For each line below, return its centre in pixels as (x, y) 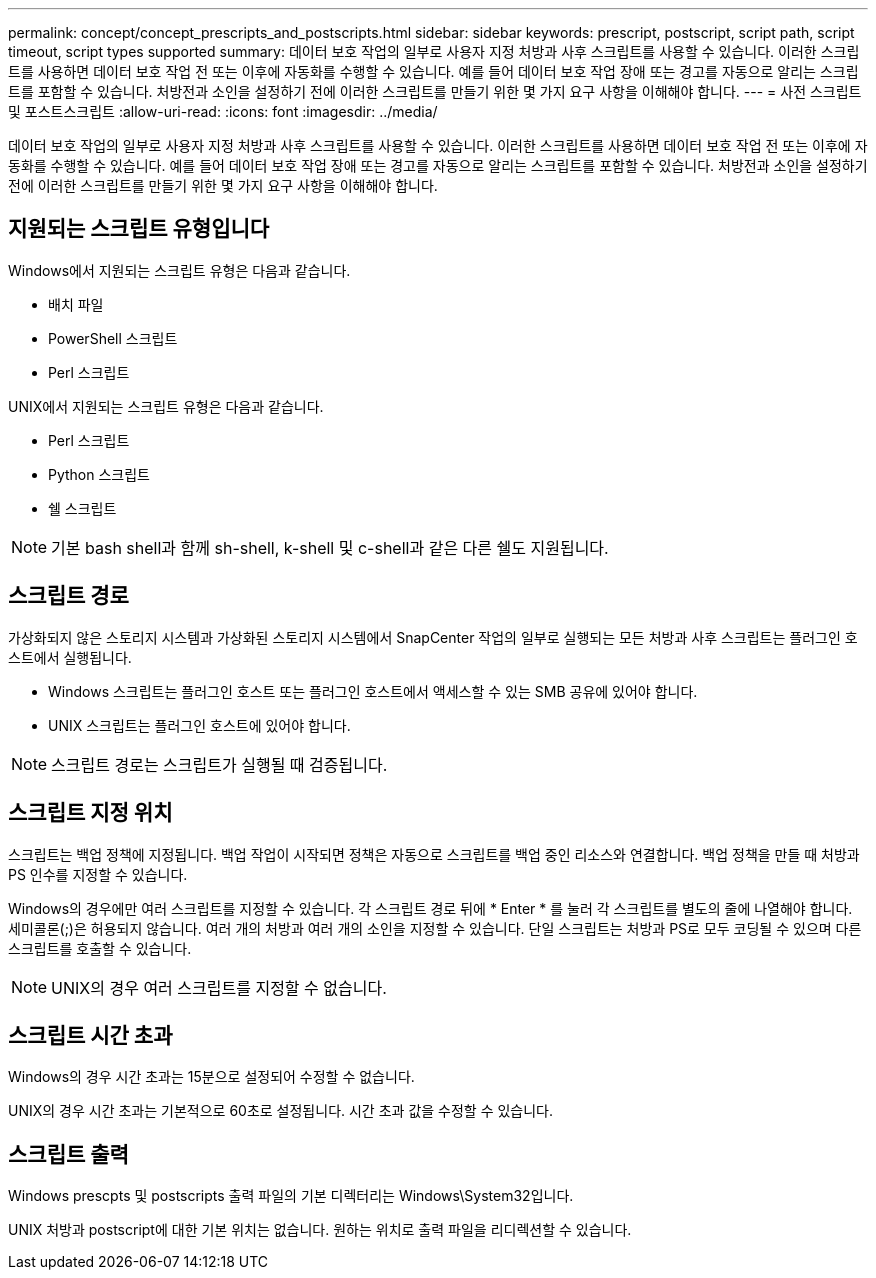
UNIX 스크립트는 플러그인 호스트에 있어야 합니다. (199, 725)
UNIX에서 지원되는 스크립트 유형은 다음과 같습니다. (166, 406)
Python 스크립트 (99, 474)
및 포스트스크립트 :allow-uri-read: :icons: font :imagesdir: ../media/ (223, 111)
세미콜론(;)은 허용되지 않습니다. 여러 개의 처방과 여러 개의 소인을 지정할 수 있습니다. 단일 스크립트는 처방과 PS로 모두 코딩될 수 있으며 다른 (435, 928)
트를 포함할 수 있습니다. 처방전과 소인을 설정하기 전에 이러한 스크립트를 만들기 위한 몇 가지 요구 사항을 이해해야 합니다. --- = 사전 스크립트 (435, 91)
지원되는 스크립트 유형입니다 (139, 229)
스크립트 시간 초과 (90, 1035)
